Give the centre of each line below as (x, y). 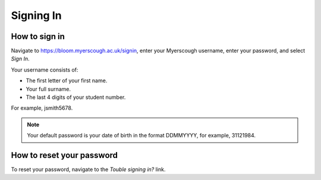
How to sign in (38, 36)
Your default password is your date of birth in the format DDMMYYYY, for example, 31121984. (141, 136)
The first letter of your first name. (67, 81)
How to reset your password (64, 155)
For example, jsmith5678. (42, 108)
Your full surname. (48, 89)
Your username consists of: (45, 70)
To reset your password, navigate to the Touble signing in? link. (88, 169)
